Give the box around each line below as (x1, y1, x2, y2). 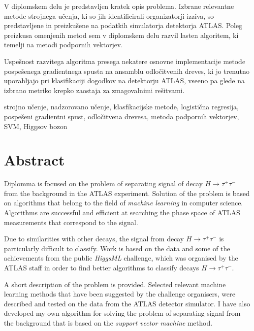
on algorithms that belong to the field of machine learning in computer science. (4, 198, 243, 208)
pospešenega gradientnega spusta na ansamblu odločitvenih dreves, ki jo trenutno (4, 66, 250, 76)
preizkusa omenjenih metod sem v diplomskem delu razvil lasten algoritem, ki (4, 30, 239, 40)
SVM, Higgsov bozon (4, 121, 67, 131)
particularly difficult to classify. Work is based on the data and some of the (4, 243, 230, 253)
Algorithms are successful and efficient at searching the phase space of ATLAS (4, 207, 240, 218)
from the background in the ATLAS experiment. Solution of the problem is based (4, 188, 250, 198)
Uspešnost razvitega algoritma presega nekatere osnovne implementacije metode (4, 56, 246, 66)
